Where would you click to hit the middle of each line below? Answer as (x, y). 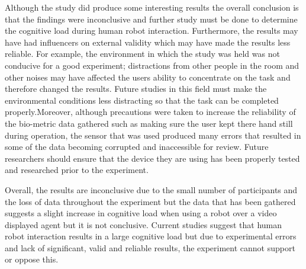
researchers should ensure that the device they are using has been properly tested (152, 158)
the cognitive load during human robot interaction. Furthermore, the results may (152, 31)
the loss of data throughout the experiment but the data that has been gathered (150, 201)
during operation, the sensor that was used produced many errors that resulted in (153, 135)
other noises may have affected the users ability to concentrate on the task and (148, 77)
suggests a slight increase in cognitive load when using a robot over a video (141, 213)
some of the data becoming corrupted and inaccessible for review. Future (137, 147)
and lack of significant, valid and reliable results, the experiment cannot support (150, 247)
